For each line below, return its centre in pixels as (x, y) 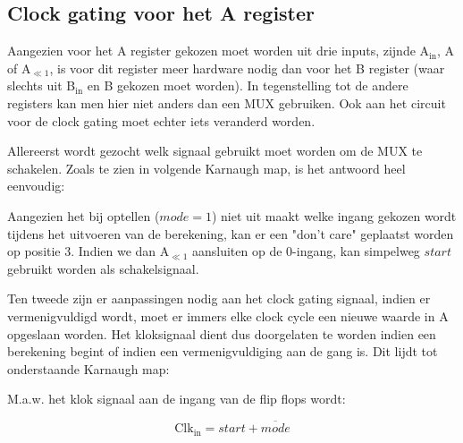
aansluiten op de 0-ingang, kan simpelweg (306, 251)
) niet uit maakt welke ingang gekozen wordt (334, 215)
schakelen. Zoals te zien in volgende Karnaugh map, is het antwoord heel (206, 168)
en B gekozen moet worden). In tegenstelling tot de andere (248, 85)
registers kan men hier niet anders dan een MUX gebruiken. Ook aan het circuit (227, 102)
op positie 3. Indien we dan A (88, 251)
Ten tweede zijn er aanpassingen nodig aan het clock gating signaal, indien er (219, 298)
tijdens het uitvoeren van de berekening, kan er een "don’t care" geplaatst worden (231, 233)
